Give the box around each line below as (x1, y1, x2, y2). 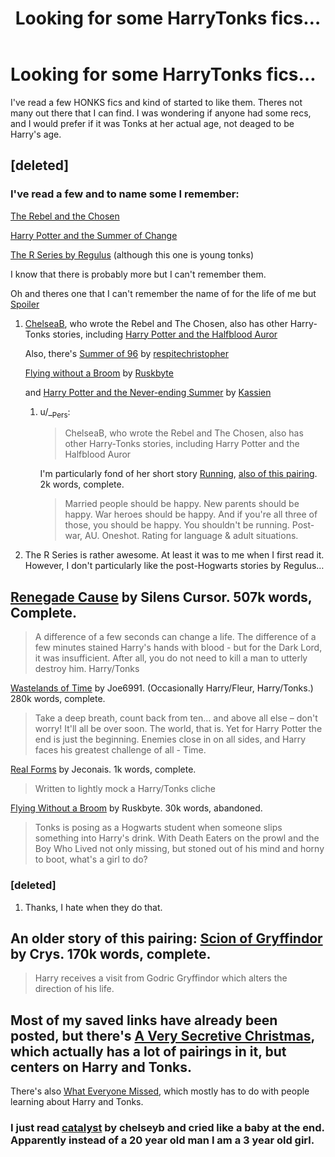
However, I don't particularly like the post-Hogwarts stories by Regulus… (24, 560, 325, 572)
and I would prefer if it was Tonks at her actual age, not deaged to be (10, 117, 295, 129)
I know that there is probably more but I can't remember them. (10, 268, 267, 280)
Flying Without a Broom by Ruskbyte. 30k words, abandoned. (10, 802, 263, 814)
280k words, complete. (10, 693, 106, 705)
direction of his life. (34, 983, 115, 995)
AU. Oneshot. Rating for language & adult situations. (84, 530, 299, 542)
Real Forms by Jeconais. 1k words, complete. (10, 763, 197, 776)
